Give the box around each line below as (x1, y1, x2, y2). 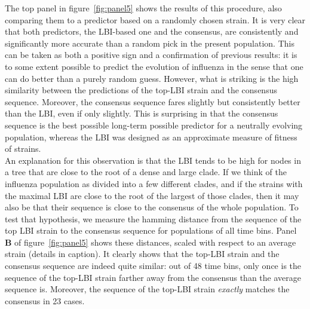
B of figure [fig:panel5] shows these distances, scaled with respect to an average (5, 235, 296, 248)
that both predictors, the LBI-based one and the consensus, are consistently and (5, 25, 299, 38)
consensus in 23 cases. (5, 294, 85, 307)
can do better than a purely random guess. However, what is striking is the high (5, 72, 299, 84)
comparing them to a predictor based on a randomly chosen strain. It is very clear (5, 13, 306, 26)
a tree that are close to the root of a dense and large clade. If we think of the (5, 166, 287, 178)
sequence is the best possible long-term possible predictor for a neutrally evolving (5, 118, 303, 131)
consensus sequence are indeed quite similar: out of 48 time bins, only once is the (5, 259, 302, 272)
